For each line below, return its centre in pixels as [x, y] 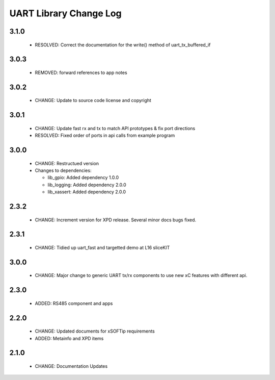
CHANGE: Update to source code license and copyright [93, 100]
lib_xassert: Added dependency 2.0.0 [87, 192]
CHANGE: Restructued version [67, 163]
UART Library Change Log [65, 13]
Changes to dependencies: [63, 170]
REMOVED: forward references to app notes [81, 72]
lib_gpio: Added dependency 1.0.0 [83, 178]
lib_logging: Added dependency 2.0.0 [87, 185]
